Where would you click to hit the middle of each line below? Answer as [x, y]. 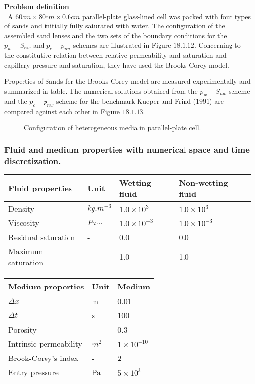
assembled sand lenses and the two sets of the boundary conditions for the [116, 35]
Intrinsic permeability [45, 343]
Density [22, 208]
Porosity [23, 329]
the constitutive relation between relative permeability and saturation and [116, 55]
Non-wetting [203, 182]
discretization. [33, 160]
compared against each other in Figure [62, 111]
